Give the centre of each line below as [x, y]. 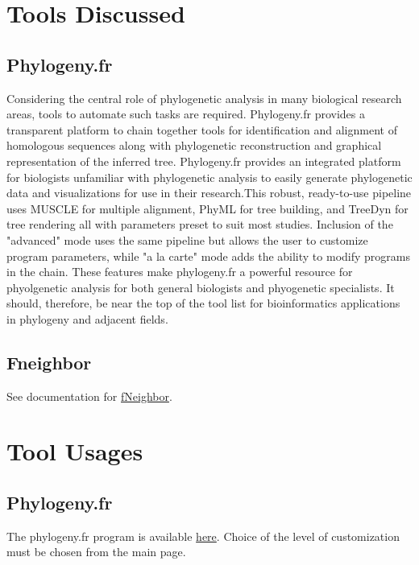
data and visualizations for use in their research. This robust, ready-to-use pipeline [209, 193]
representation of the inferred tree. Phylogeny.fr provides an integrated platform [204, 161]
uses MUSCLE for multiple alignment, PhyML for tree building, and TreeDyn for [207, 208]
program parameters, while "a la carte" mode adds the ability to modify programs [208, 256]
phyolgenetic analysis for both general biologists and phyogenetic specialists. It [201, 287]
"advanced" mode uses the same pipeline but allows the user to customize [187, 239]
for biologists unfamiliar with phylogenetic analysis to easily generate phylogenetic [209, 177]
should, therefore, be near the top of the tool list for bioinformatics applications [203, 303]
